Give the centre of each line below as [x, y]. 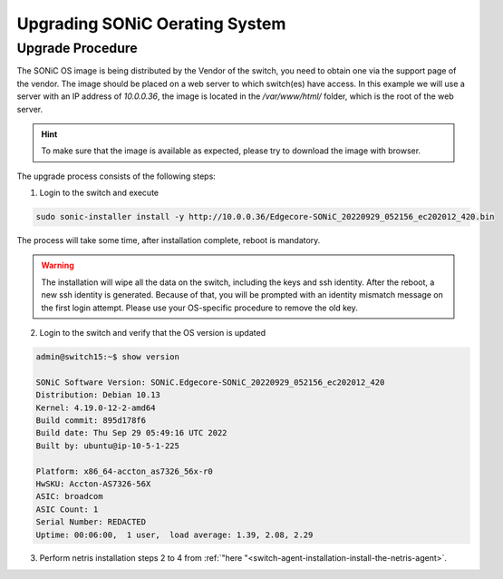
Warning [58, 265]
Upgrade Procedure [77, 48]
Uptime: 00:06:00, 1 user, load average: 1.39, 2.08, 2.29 [174, 535]
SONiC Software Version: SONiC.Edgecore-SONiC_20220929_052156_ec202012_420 [210, 382]
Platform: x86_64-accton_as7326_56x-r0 [124, 471]
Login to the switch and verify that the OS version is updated [153, 333]
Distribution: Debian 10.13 [98, 395]
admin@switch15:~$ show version [108, 357]
